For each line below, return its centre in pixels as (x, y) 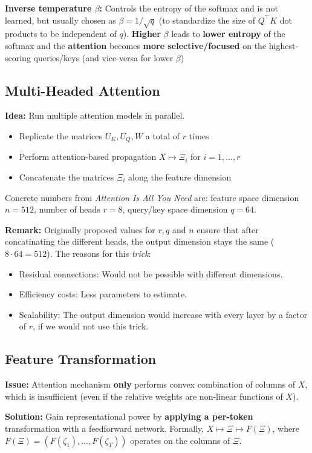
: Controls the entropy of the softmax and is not (189, 8)
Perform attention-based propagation (88, 157)
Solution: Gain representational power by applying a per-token (129, 416)
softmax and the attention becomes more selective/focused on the (136, 45)
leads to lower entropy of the (228, 34)
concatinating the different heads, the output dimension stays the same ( (140, 241)
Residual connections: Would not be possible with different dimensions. (151, 273)
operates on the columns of (180, 440)
